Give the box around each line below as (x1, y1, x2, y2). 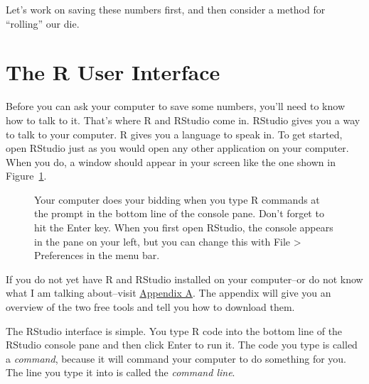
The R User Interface (6, 57, 220, 87)
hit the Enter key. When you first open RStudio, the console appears (34, 220, 333, 235)
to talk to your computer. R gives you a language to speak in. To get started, (6, 126, 343, 141)
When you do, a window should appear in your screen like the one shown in (6, 154, 336, 169)
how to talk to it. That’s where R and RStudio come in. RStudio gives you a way (6, 112, 360, 127)
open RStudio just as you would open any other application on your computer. (6, 141, 349, 155)
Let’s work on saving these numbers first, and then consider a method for (6, 2, 326, 16)
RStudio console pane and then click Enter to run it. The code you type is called (6, 337, 358, 352)
